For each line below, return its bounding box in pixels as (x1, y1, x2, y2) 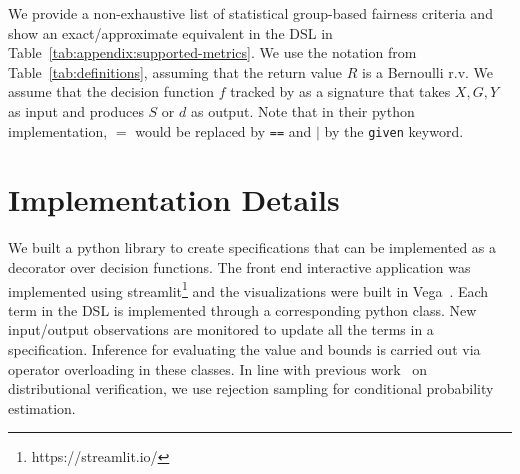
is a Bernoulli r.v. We (362, 61, 494, 82)
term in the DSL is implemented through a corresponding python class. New (8, 299, 477, 320)
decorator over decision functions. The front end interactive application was (8, 256, 471, 277)
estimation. (8, 397, 76, 418)
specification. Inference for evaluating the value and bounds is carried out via (8, 338, 481, 359)
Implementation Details (8, 179, 340, 220)
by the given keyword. (324, 120, 464, 141)
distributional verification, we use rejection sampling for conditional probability (8, 378, 494, 399)
